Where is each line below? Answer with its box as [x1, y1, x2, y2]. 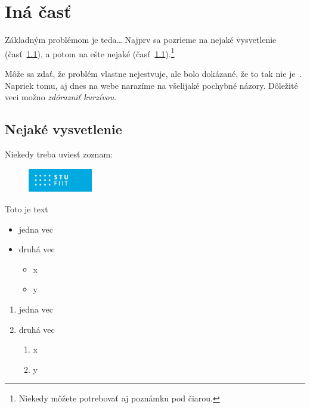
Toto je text [5, 203, 48, 215]
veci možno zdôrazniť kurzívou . [5, 91, 117, 103]
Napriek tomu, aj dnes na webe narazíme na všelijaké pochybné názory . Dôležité [5, 79, 298, 91]
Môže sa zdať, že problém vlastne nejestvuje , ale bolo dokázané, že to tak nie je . [5, 67, 302, 79]
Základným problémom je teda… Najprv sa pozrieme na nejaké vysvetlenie [5, 33, 277, 46]
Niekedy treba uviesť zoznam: [5, 147, 113, 160]
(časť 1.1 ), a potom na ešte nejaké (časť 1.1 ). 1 [5, 45, 175, 60]
